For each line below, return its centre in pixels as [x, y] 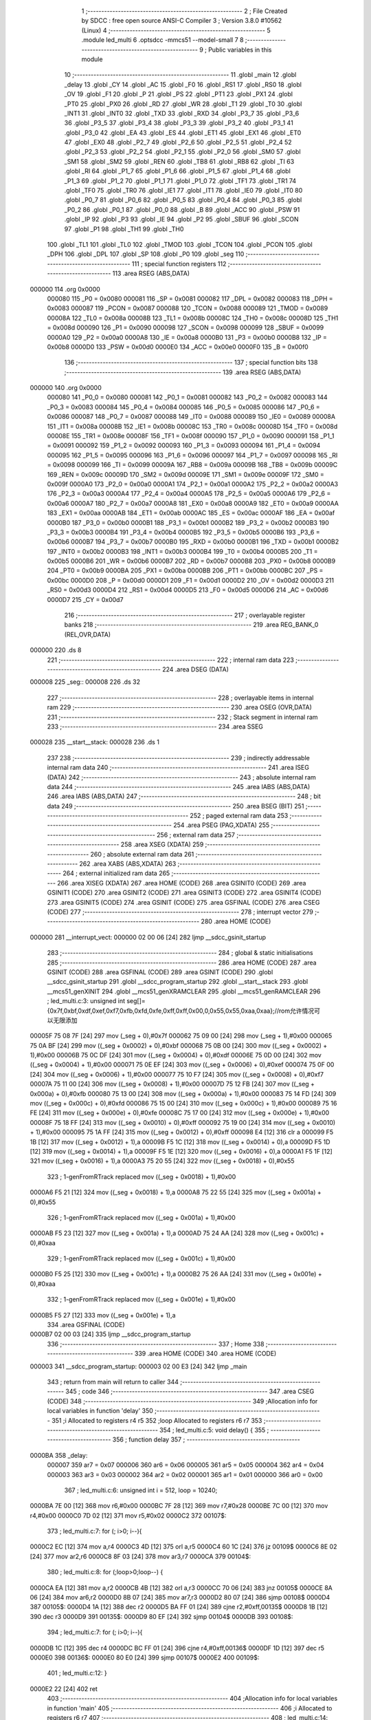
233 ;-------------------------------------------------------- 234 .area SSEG [155, 727]
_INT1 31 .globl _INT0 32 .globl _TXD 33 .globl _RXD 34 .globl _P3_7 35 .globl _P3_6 [182, 113]
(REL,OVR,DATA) [88, 634]
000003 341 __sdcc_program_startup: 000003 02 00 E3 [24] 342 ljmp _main [138, 1366]
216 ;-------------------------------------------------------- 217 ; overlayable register [185, 615]
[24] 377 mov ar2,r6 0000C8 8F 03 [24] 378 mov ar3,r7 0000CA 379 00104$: [140, 1556]
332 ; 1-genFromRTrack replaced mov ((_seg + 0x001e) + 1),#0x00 [142, 1300]
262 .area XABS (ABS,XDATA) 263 [128, 864]
